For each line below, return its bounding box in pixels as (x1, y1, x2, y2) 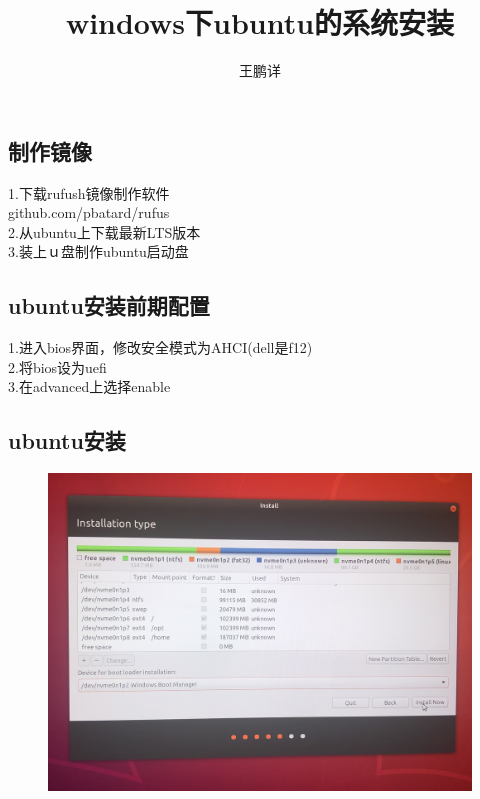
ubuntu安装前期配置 (8, 290, 210, 321)
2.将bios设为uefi (8, 356, 107, 377)
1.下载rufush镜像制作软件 (8, 182, 170, 203)
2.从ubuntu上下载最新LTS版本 (8, 221, 201, 242)
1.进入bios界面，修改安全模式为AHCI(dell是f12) (8, 337, 313, 358)
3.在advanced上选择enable (8, 376, 171, 397)
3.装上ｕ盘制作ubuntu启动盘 (8, 241, 189, 262)
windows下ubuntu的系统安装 (65, 2, 455, 43)
